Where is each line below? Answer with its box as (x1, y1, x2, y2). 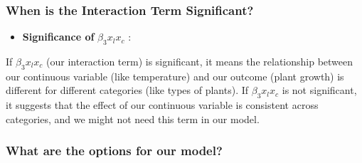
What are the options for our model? (6, 142, 223, 159)
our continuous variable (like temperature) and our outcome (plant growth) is (6, 68, 344, 83)
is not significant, (282, 83, 357, 98)
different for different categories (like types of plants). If (6, 83, 249, 98)
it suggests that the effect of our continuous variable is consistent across (6, 98, 319, 112)
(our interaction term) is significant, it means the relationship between (46, 54, 353, 69)
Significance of (22, 29, 95, 44)
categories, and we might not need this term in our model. (6, 111, 260, 126)
